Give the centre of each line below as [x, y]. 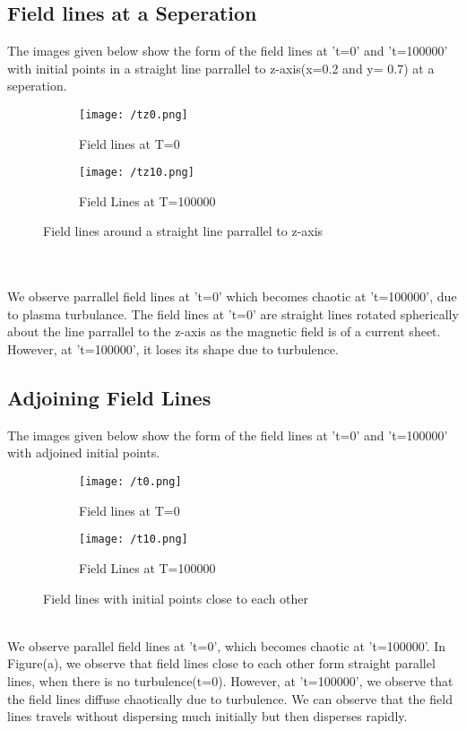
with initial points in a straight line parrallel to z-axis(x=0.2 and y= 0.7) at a [221, 68]
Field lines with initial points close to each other [176, 598]
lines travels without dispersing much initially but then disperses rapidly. [207, 716]
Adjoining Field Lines [109, 398]
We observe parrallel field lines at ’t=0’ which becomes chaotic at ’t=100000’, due [232, 296]
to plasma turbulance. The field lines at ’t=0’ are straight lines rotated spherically [233, 313]
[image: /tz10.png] [137, 173]
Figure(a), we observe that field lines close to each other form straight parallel [221, 663]
